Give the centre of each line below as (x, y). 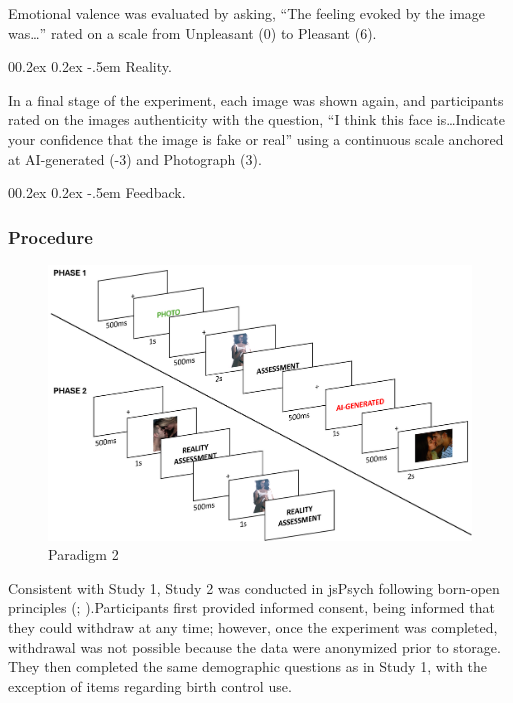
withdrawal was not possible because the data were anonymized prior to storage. (254, 646)
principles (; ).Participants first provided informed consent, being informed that (251, 607)
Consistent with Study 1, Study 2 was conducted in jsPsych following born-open (254, 587)
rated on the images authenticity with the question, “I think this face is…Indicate (256, 119)
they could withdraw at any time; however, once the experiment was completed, (253, 626)
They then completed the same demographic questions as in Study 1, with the (248, 666)
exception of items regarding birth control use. (150, 685)
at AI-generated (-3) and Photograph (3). (135, 158)
